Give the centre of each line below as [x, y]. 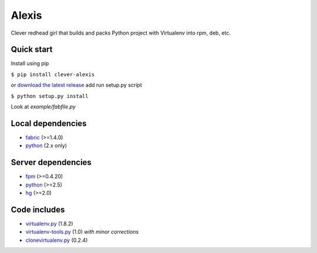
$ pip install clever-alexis [53, 74]
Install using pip [30, 63]
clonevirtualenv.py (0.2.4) [57, 240]
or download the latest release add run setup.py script [76, 85]
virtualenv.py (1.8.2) [49, 224]
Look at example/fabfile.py [43, 107]
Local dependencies [49, 123]
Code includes [38, 209]
